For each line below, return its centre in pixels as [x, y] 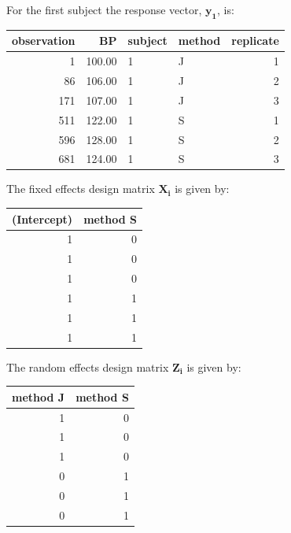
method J [39, 396]
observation [44, 41]
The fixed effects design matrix [81, 189]
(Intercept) [42, 218]
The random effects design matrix [88, 366]
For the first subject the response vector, [104, 9]
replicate [255, 41]
